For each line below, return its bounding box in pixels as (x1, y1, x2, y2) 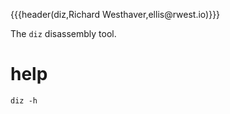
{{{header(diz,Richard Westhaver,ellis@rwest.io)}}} (10, 9, 221, 20)
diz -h (10, 95, 38, 106)
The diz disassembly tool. (10, 28, 117, 39)
